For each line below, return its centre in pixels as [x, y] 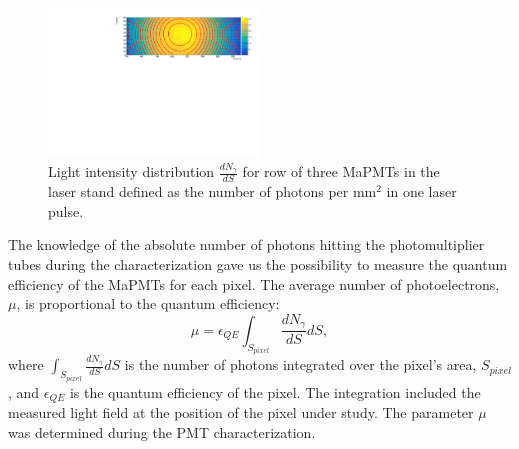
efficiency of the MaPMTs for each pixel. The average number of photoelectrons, [254, 283]
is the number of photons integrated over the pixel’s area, [300, 364]
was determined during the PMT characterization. [162, 431]
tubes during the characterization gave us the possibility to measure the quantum [258, 264]
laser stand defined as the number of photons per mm [212, 191]
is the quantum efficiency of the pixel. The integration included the [275, 391]
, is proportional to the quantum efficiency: [148, 303]
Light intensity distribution [131, 171]
